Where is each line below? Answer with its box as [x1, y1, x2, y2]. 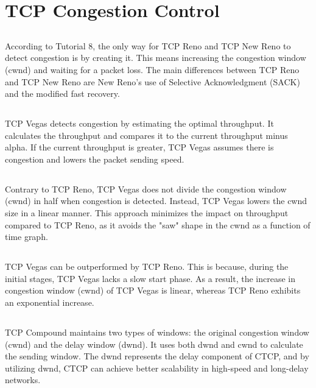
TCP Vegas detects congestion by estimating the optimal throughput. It [5, 117, 274, 130]
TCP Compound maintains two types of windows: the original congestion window [5, 326, 309, 339]
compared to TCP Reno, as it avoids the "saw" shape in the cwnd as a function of [5, 218, 311, 231]
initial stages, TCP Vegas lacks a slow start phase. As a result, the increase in [5, 272, 296, 284]
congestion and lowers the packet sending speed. [5, 152, 184, 165]
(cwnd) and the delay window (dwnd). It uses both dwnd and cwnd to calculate [5, 337, 303, 350]
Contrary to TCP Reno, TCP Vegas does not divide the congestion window [5, 182, 287, 195]
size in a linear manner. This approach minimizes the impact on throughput [5, 206, 289, 219]
